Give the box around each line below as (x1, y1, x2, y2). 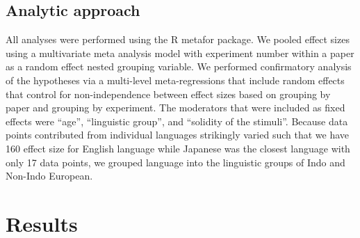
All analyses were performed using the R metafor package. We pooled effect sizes (6, 32, 350, 47)
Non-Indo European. (6, 168, 93, 183)
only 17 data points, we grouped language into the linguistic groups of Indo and (6, 154, 345, 169)
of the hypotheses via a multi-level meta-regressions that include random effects (6, 72, 345, 87)
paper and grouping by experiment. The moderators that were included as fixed (6, 100, 345, 115)
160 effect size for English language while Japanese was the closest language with (6, 141, 350, 155)
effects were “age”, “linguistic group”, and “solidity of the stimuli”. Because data (6, 113, 348, 128)
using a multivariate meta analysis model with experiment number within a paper (6, 45, 354, 60)
